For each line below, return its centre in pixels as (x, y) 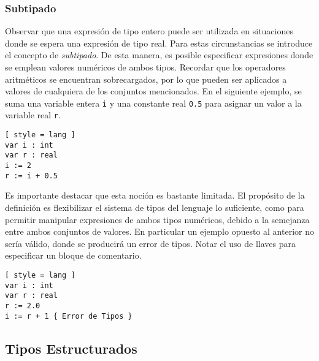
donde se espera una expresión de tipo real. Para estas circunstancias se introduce (159, 43)
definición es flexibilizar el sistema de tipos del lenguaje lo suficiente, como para (155, 207)
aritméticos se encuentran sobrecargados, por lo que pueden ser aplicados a (146, 79)
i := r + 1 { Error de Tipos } (69, 316)
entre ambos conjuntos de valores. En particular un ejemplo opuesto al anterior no (159, 231)
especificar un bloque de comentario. (73, 255)
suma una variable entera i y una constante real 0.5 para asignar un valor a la (153, 103)
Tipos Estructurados (71, 348)
